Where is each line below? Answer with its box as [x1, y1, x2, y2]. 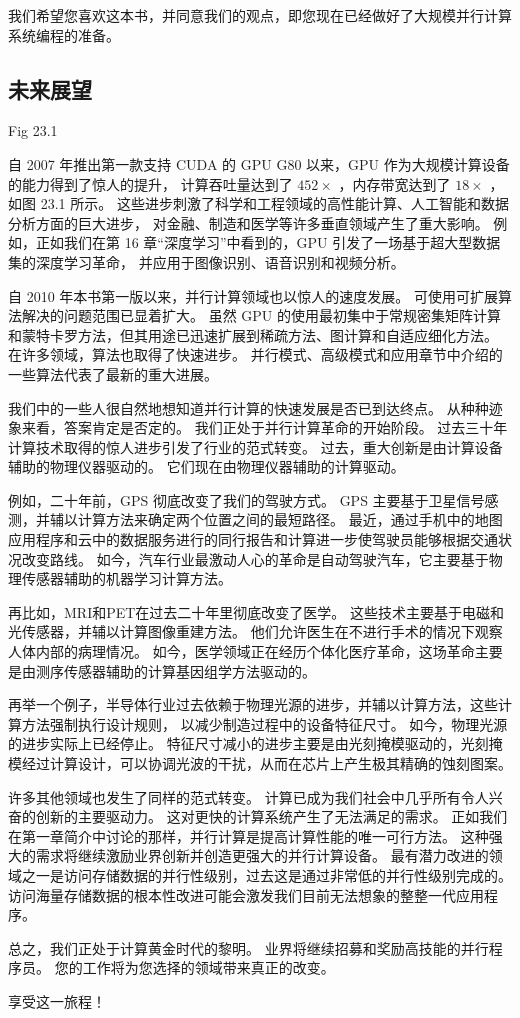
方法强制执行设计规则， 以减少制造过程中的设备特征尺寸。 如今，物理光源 [21, 713, 508, 734]
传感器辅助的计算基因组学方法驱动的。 [63, 660, 316, 681]
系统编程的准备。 [8, 24, 120, 45]
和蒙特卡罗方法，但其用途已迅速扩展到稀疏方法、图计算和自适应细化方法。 [8, 324, 498, 345]
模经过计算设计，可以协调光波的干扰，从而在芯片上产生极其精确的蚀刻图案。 [8, 753, 512, 774]
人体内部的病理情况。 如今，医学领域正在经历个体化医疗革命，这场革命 [8, 641, 475, 662]
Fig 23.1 [8, 120, 58, 141]
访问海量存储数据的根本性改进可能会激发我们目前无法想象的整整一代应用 [8, 884, 484, 905]
